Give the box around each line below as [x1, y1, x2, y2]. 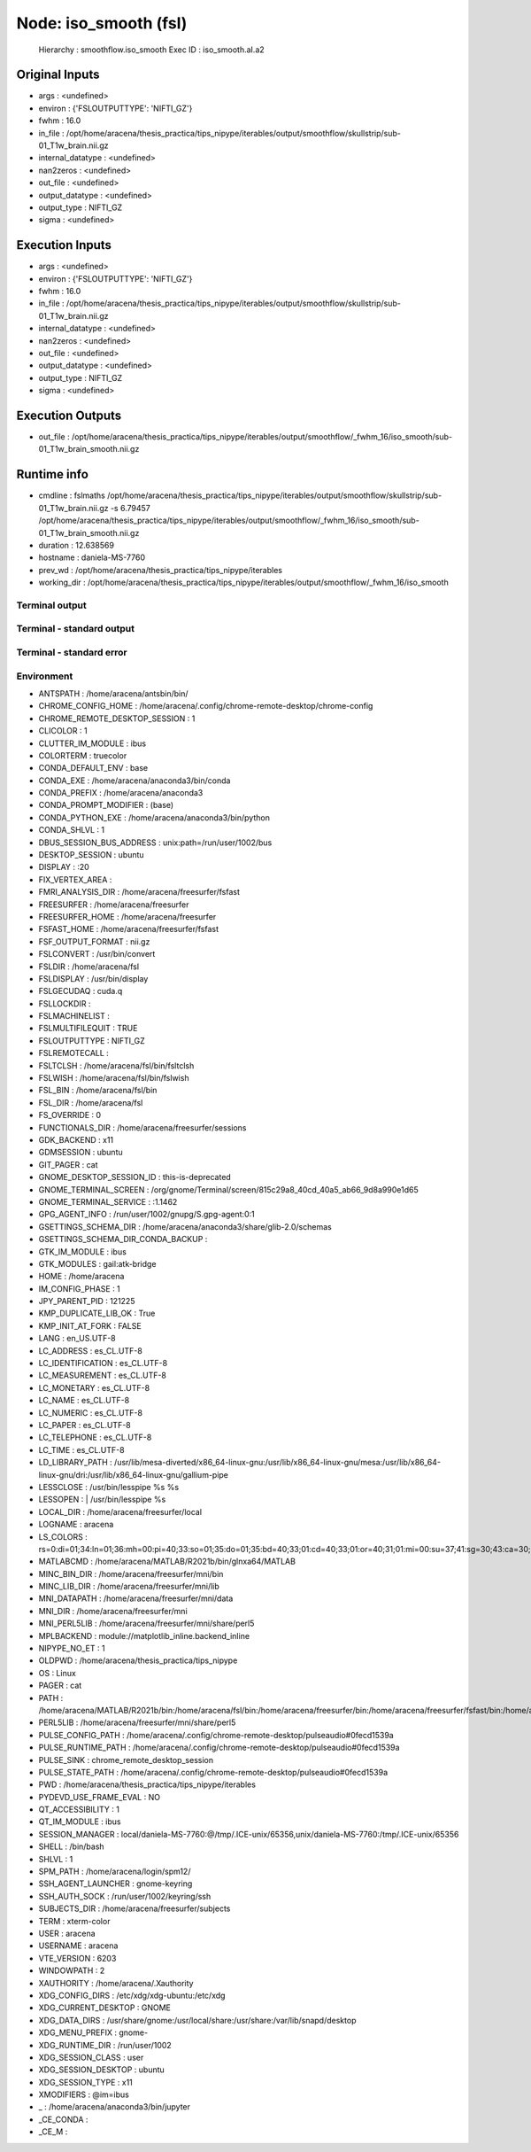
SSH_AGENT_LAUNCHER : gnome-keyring [38, 1878, 193, 1889]
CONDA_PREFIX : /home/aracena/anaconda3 [38, 788, 204, 798]
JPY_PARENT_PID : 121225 [38, 1296, 135, 1307]
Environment [16, 670, 73, 682]
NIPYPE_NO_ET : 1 [38, 1643, 105, 1654]
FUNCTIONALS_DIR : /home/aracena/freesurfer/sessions [38, 1122, 247, 1133]
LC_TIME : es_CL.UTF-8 [38, 1444, 125, 1455]
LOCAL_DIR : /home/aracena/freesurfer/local [38, 1506, 203, 1517]
